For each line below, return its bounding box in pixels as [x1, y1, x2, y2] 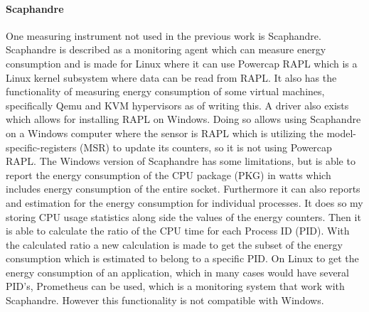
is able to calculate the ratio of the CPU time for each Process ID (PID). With [6, 223, 350, 238]
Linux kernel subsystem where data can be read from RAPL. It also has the [6, 70, 337, 85]
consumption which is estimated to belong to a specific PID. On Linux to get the [6, 251, 359, 266]
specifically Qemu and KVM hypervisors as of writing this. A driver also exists [6, 97, 349, 112]
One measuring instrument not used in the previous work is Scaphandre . [6, 28, 321, 43]
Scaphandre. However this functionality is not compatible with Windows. [6, 293, 324, 308]
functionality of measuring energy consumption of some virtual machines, [6, 84, 325, 99]
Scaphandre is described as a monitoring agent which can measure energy [6, 42, 326, 57]
